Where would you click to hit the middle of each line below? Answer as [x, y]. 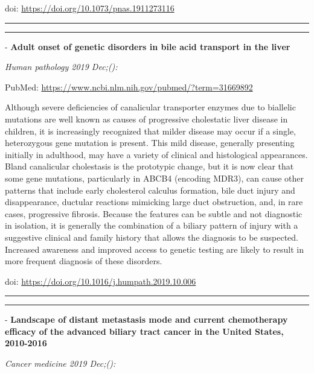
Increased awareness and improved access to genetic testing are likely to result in [154, 249]
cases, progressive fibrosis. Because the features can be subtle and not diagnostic [154, 213]
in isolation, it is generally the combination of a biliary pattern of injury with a [152, 225]
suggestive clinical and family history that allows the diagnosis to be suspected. [152, 237]
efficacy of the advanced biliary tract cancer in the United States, [144, 331]
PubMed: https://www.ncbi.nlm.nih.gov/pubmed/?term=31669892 [129, 87]
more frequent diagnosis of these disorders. [84, 261]
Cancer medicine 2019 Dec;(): [60, 363]
